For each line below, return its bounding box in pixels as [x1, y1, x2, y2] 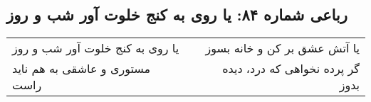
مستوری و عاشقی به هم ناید [12, 60, 151, 77]
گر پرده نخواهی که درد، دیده [222, 60, 360, 77]
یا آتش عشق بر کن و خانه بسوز [205, 40, 360, 57]
